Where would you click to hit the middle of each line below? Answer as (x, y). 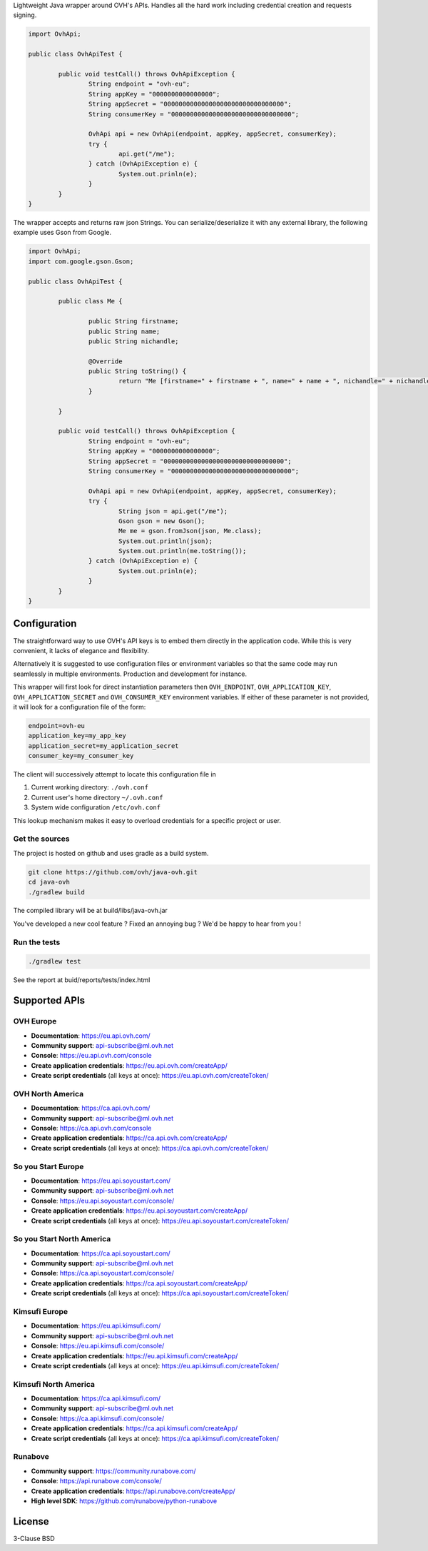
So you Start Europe (49, 1166)
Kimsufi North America (54, 1384)
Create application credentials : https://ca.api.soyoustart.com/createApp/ (139, 1283)
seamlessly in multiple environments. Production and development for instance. (130, 674)
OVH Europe (35, 1021)
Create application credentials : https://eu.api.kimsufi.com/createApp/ (134, 1355)
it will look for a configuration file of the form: (80, 707)
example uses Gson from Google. (62, 233)
